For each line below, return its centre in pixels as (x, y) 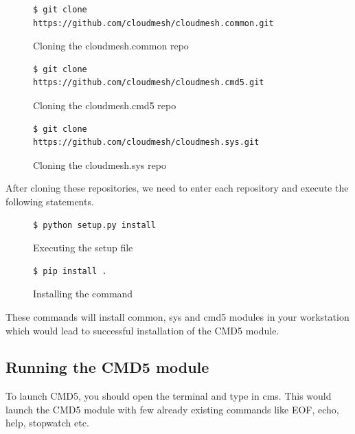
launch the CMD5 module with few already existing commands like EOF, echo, (172, 409)
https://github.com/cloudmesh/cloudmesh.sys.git (146, 142)
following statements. (50, 201)
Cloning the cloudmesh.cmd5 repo (105, 105)
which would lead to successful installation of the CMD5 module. (142, 330)
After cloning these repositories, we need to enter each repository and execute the (177, 188)
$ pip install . (70, 271)
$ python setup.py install (94, 225)
